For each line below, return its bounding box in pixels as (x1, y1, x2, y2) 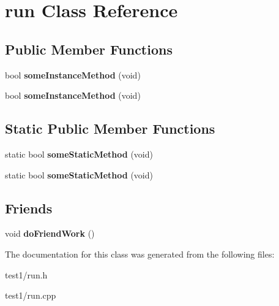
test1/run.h (5, 268, 48, 281)
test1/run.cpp (5, 289, 56, 302)
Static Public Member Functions (5, 119, 215, 138)
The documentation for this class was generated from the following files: (5, 247, 275, 260)
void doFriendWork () (5, 227, 95, 240)
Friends (5, 198, 53, 217)
